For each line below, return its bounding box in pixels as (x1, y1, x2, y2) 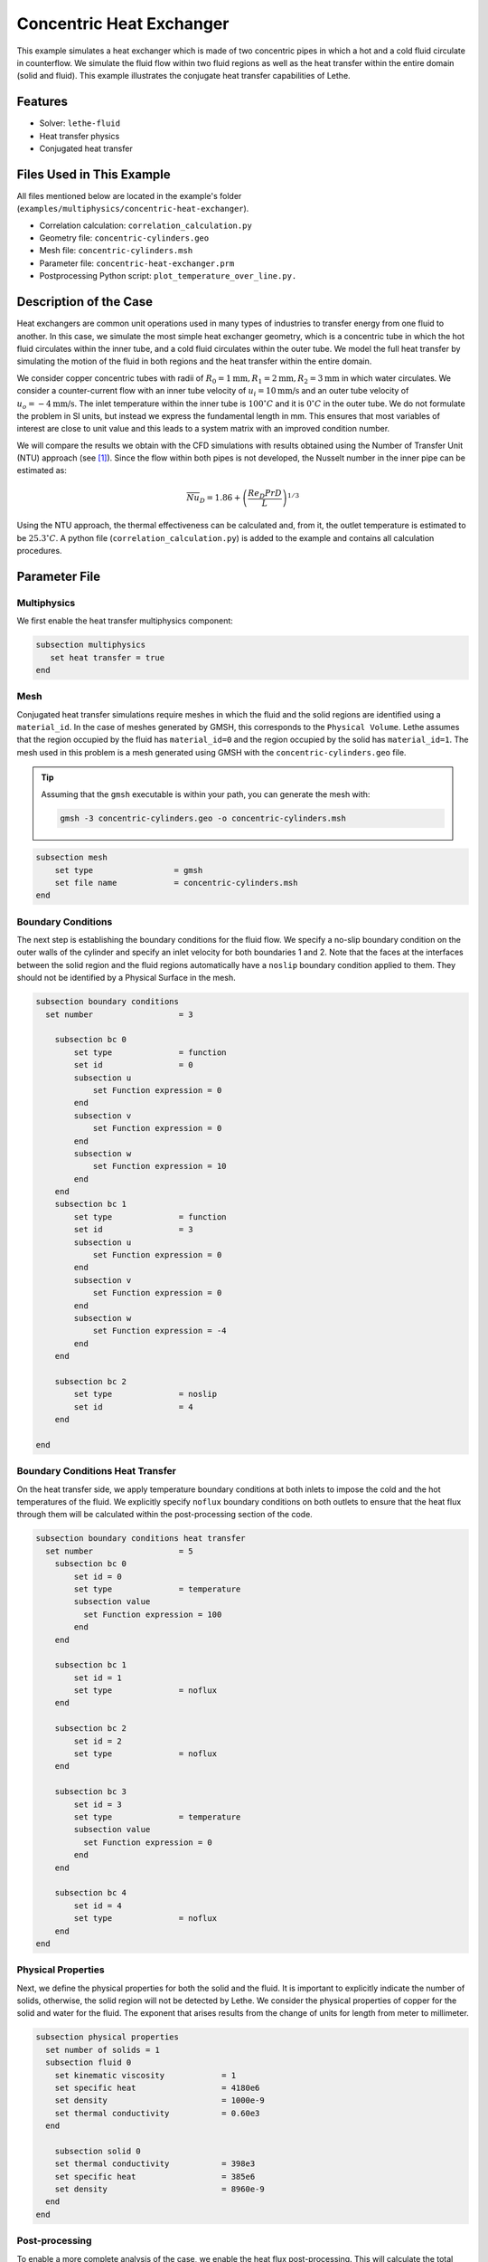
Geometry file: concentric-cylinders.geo (39, 233, 210, 243)
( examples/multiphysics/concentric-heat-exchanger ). (16, 204, 249, 214)
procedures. (16, 545, 62, 556)
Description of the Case (16, 294, 154, 309)
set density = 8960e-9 (54, 2184, 266, 2194)
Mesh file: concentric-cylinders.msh (39, 245, 193, 256)
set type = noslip (73, 1389, 217, 1400)
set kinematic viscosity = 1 (54, 2070, 237, 2080)
